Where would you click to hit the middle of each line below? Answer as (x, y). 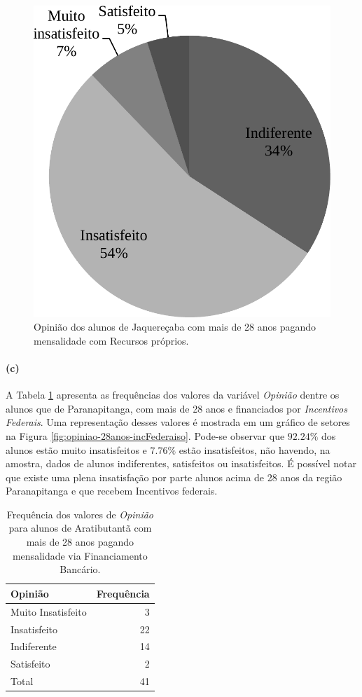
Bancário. (80, 569)
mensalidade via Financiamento (80, 555)
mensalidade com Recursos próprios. (111, 340)
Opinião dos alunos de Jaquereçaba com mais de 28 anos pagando (175, 327)
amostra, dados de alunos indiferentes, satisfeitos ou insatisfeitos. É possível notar (181, 463)
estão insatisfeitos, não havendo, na (255, 449)
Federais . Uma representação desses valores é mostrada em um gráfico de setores (178, 422)
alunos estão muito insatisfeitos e (76, 449)
